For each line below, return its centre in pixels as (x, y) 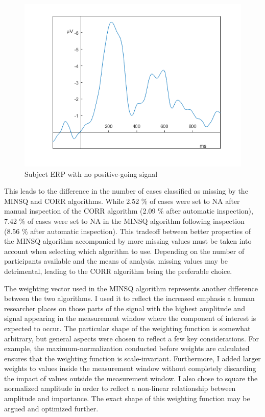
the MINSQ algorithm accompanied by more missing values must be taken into (128, 241)
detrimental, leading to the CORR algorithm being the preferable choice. (118, 271)
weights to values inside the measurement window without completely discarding (130, 368)
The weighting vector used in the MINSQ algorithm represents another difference (131, 288)
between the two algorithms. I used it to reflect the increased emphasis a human (129, 298)
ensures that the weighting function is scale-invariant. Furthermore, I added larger (132, 358)
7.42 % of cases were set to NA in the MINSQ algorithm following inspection (124, 221)
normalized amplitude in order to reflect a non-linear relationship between (120, 388)
